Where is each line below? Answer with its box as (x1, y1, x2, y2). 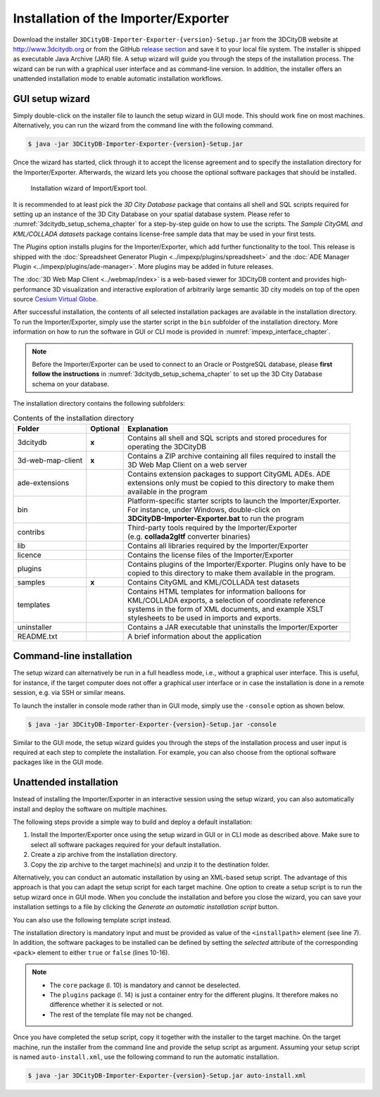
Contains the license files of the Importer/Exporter (127, 550, 293, 560)
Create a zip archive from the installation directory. (30, 851, 177, 859)
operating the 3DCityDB (127, 441, 207, 451)
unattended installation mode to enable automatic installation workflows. (13, 75, 223, 83)
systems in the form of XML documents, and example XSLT (127, 604, 324, 614)
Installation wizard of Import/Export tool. (30, 184, 148, 193)
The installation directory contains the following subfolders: (13, 399, 186, 408)
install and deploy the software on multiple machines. (13, 805, 168, 813)
